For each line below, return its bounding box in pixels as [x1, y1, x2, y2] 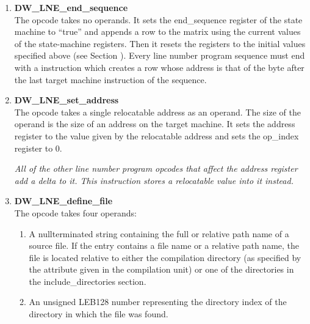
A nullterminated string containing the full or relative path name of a [29, 227, 289, 240]
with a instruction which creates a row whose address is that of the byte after [14, 61, 305, 73]
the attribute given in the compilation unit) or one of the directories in [29, 263, 294, 276]
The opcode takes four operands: [14, 206, 137, 219]
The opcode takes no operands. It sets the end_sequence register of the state [14, 13, 303, 26]
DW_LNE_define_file [14, 194, 113, 207]
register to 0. [14, 141, 62, 154]
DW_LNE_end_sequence [14, 1, 128, 13]
